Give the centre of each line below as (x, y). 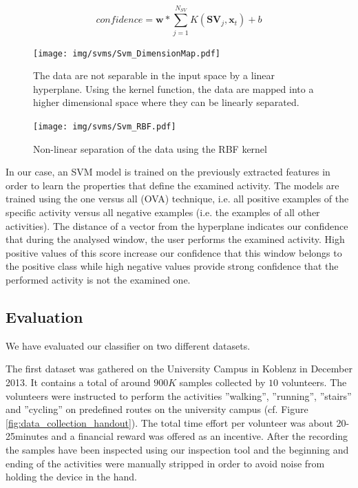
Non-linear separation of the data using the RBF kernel (150, 148)
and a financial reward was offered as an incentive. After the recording (200, 436)
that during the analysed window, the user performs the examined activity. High (175, 239)
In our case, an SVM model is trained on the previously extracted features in (168, 172)
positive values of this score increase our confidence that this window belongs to (174, 252)
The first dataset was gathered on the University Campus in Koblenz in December (179, 369)
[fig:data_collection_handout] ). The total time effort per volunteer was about (169, 422)
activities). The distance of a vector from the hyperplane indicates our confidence (177, 225)
